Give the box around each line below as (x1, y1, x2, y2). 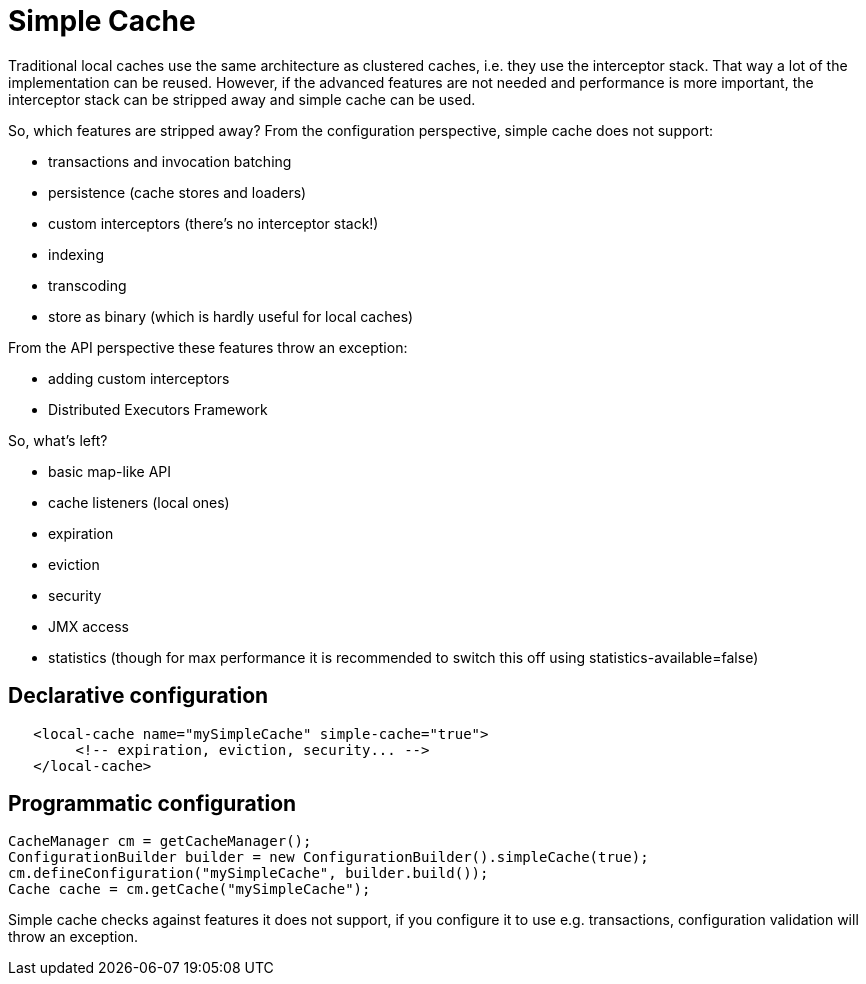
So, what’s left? (8, 431, 108, 449)
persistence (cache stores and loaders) (48, 183, 307, 201)
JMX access (48, 617, 129, 635)
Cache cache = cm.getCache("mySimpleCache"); (8, 881, 371, 898)
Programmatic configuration (8, 791, 297, 817)
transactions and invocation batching (48, 152, 292, 170)
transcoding (48, 276, 127, 294)
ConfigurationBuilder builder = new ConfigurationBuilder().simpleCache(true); (8, 849, 649, 866)
